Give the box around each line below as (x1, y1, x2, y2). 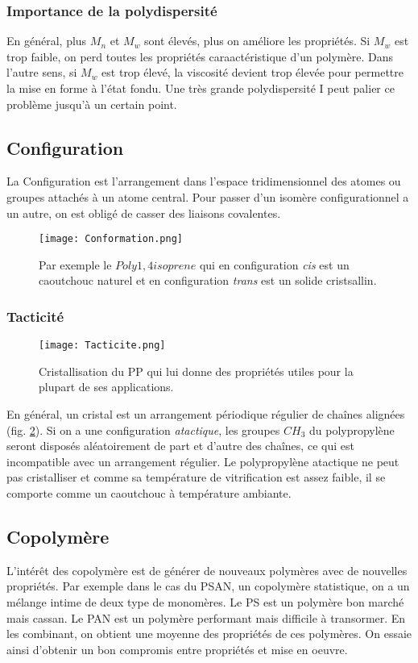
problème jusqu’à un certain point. (6, 95, 177, 112)
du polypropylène (308, 421, 395, 438)
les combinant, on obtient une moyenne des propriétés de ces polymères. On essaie (6, 625, 412, 642)
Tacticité (6, 306, 64, 326)
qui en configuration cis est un (199, 256, 350, 273)
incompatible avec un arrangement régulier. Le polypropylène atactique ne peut (6, 452, 399, 469)
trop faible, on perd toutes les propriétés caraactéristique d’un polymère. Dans (6, 48, 393, 65)
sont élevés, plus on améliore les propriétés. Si (144, 32, 370, 49)
